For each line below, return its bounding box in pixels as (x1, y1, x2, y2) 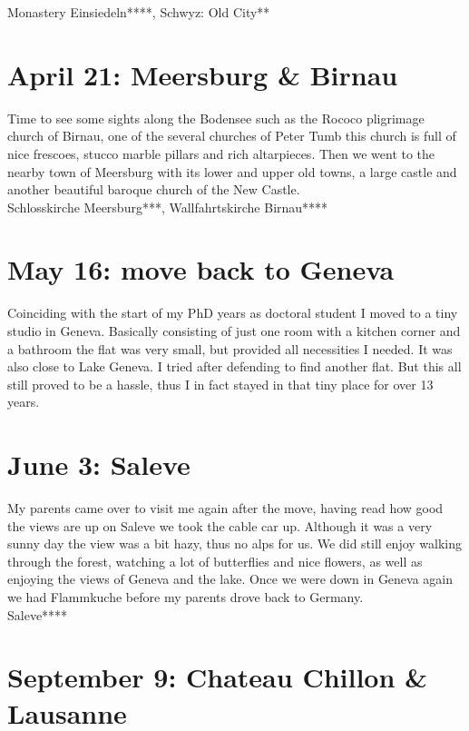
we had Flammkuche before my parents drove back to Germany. (7, 588, 364, 607)
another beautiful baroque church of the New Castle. (7, 180, 300, 199)
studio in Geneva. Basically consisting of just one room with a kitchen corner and (7, 321, 461, 340)
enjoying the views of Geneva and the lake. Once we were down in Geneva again (7, 569, 454, 588)
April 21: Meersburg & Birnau (7, 55, 398, 93)
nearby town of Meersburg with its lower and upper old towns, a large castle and (7, 162, 457, 181)
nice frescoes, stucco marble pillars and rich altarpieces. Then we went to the (7, 143, 435, 163)
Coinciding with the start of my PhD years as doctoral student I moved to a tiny (7, 303, 458, 322)
